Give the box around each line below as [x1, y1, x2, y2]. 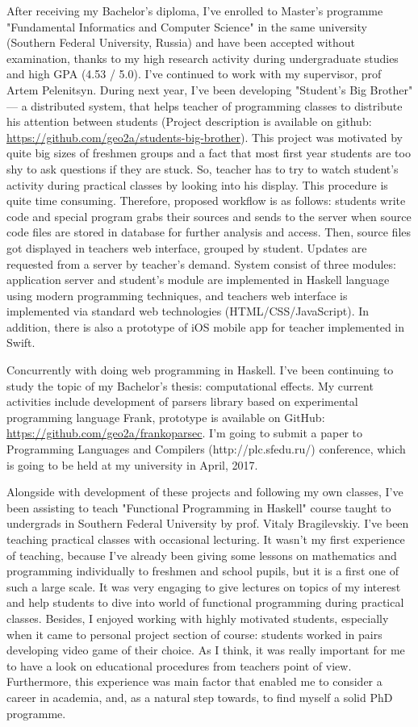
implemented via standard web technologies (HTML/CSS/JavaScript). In [6, 303, 370, 320]
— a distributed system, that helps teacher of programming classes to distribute [6, 97, 403, 114]
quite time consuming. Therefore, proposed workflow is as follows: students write [6, 192, 406, 209]
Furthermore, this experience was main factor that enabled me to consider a [6, 673, 382, 690]
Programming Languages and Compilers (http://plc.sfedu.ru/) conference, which [6, 441, 406, 458]
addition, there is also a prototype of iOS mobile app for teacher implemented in [6, 318, 405, 335]
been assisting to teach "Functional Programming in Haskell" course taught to [6, 499, 391, 516]
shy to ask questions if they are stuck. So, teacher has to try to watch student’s [6, 160, 399, 177]
